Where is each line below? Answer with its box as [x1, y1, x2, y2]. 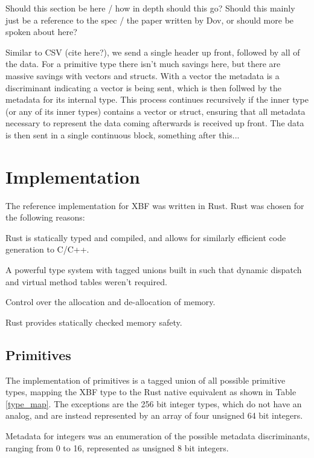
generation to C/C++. [5, 243, 89, 256]
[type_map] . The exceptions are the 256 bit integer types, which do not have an [5, 397, 302, 410]
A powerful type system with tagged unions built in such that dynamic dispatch [5, 263, 302, 276]
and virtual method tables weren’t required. [5, 275, 167, 288]
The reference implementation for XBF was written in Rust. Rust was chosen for [5, 199, 304, 211]
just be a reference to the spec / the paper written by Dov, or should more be [5, 13, 294, 26]
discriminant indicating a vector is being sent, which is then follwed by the [5, 81, 281, 94]
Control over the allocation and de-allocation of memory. [5, 295, 216, 308]
